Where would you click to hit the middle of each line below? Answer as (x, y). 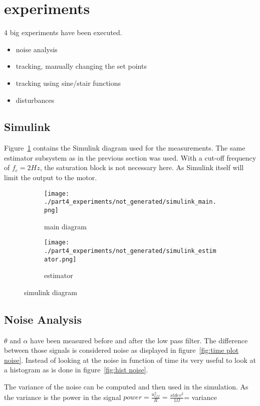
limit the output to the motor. (51, 177)
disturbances (35, 100)
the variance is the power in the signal (63, 397)
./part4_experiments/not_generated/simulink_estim (130, 251)
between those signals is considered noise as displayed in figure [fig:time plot (121, 350)
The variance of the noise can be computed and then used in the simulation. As (126, 386)
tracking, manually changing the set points (81, 66)
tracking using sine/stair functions (68, 83)
